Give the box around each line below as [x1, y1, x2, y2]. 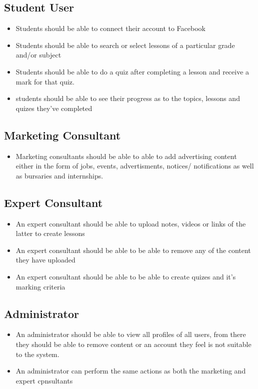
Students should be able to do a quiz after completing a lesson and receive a [15, 66, 249, 76]
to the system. [15, 348, 59, 359]
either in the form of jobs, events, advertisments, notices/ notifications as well [15, 160, 254, 171]
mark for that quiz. [15, 76, 74, 86]
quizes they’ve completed [15, 102, 92, 113]
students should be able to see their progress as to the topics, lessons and [15, 93, 240, 103]
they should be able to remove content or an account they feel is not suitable [15, 338, 251, 349]
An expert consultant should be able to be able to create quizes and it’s [15, 271, 236, 281]
